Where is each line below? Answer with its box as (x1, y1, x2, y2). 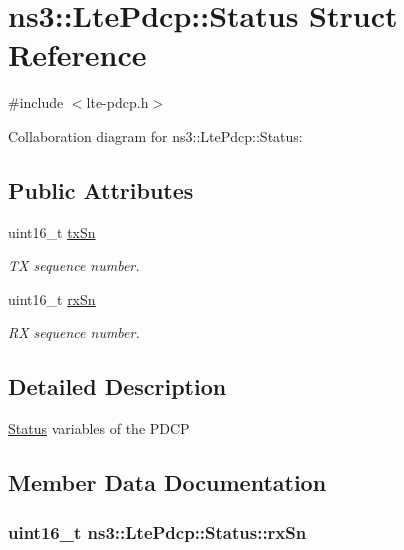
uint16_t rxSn (8, 288, 96, 309)
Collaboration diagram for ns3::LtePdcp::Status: (8, 125, 303, 146)
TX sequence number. (8, 255, 140, 276)
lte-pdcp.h (86, 92, 149, 113)
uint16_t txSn (8, 221, 96, 242)
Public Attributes (8, 174, 194, 205)
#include (8, 92, 64, 113)
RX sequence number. (8, 322, 140, 343)
